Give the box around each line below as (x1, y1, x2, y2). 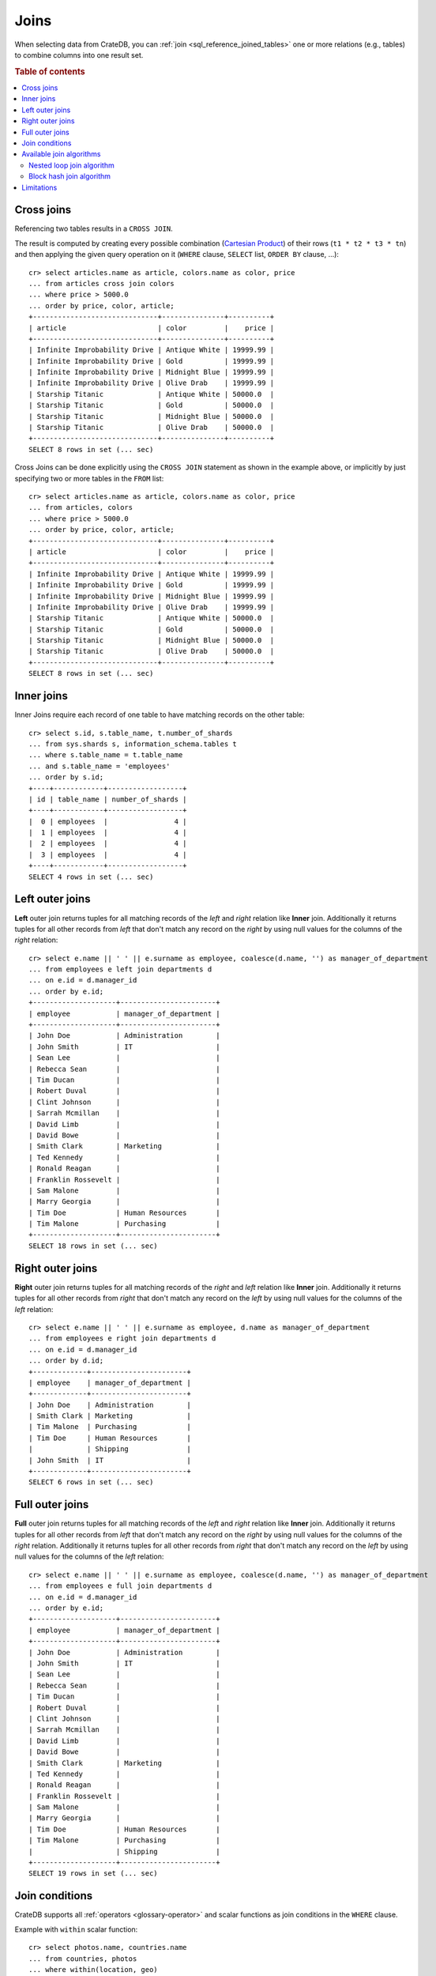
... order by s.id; (28, 773, 104, 782)
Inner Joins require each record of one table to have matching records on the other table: (14, 710, 305, 719)
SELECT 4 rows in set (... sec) (28, 872, 154, 881)
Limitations (21, 183, 58, 192)
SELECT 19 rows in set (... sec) (28, 1869, 158, 1878)
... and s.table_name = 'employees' (28, 761, 171, 771)
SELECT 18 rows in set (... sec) (28, 1241, 158, 1250)
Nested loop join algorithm (28, 160, 115, 170)
